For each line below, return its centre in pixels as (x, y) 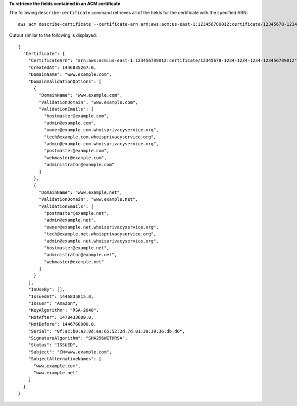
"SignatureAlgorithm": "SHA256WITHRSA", (78, 338)
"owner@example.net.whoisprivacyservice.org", (101, 227)
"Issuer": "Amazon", (53, 303)
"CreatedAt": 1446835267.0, (62, 67)
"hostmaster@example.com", (77, 116)
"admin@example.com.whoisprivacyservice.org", (101, 144)
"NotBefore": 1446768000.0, (62, 324)
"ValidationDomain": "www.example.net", (88, 199)
